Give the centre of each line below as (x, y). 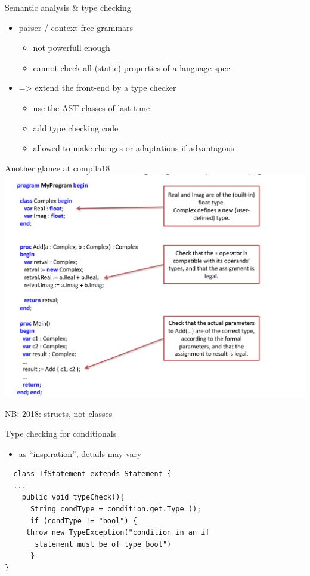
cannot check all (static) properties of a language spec (131, 67)
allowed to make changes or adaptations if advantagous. (135, 148)
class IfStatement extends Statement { (92, 474)
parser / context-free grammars (76, 27)
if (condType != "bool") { (83, 521)
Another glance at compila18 (58, 168)
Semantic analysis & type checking (68, 7)
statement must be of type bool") (103, 544)
